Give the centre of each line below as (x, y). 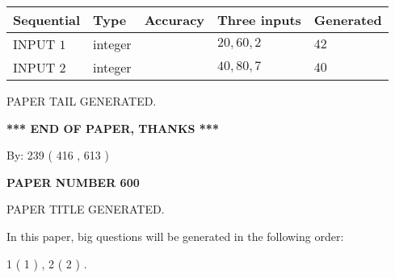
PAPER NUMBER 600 (73, 182)
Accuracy (174, 20)
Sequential (47, 20)
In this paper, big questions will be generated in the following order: (175, 236)
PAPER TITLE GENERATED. (86, 209)
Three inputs (259, 20)
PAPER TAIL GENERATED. (82, 101)
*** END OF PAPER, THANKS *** (113, 128)
